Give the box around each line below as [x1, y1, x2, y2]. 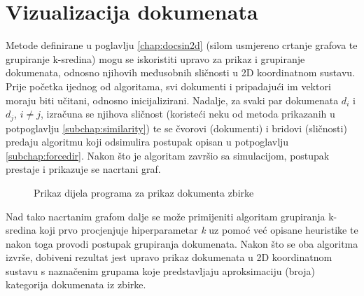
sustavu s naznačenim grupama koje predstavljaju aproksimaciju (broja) [6, 263, 315, 278]
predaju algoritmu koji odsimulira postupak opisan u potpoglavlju [6, 134, 289, 149]
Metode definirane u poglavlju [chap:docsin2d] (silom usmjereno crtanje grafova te [6, 38, 358, 52]
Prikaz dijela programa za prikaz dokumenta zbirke [34, 185, 254, 199]
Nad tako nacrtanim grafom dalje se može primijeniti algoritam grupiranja [6, 209, 325, 223]
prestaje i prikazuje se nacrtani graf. [6, 162, 161, 176]
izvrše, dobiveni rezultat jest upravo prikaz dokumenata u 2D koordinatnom [6, 250, 332, 265]
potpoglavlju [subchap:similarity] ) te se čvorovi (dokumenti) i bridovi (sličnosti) [6, 120, 347, 135]
